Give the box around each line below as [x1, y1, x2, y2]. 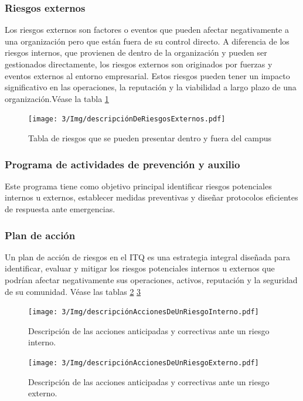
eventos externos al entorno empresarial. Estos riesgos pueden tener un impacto [5, 69, 290, 81]
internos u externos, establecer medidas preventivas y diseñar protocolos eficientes [5, 191, 298, 203]
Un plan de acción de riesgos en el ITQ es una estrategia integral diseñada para [5, 250, 291, 263]
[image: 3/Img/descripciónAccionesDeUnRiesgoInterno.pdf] [28, 308, 259, 317]
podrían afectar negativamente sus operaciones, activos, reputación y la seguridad [5, 274, 298, 286]
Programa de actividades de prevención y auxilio [5, 157, 240, 171]
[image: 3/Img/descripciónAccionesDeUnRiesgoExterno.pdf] [28, 359, 259, 368]
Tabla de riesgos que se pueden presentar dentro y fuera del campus [28, 132, 272, 144]
